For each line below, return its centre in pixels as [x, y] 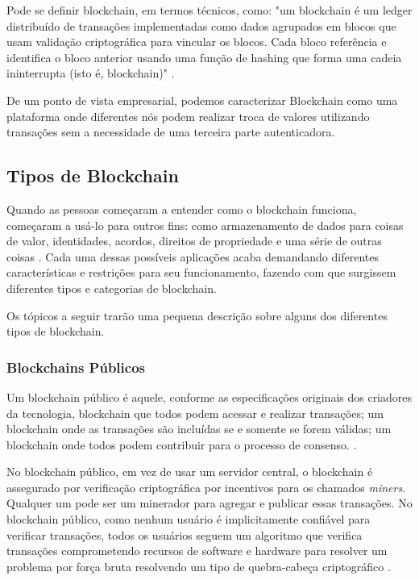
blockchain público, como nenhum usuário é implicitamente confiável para [189, 519]
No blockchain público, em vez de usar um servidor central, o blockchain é [190, 472]
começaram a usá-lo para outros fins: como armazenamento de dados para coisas [205, 225]
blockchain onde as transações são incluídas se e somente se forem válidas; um [199, 429]
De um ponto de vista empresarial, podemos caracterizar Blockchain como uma [202, 100]
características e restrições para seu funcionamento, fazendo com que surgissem [201, 272]
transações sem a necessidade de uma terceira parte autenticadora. [171, 132]
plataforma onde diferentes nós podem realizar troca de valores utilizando [188, 116]
